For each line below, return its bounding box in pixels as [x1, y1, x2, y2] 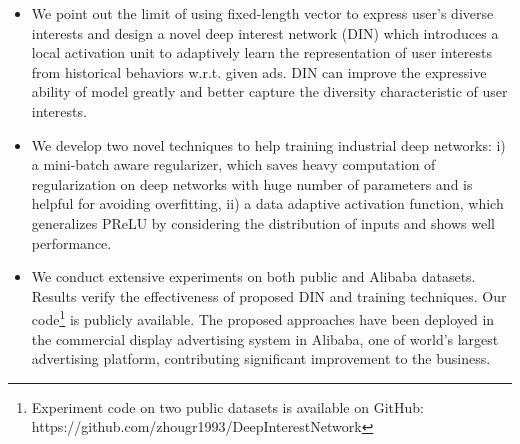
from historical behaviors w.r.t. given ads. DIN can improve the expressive [31, 61, 487, 82]
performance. [31, 232, 112, 253]
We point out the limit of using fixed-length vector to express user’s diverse [31, 3, 494, 23]
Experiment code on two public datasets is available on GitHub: [31, 396, 424, 417]
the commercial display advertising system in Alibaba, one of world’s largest [31, 328, 499, 349]
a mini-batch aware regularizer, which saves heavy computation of [31, 154, 436, 175]
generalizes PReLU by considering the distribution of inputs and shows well [31, 212, 495, 233]
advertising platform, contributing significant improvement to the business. [31, 348, 491, 369]
